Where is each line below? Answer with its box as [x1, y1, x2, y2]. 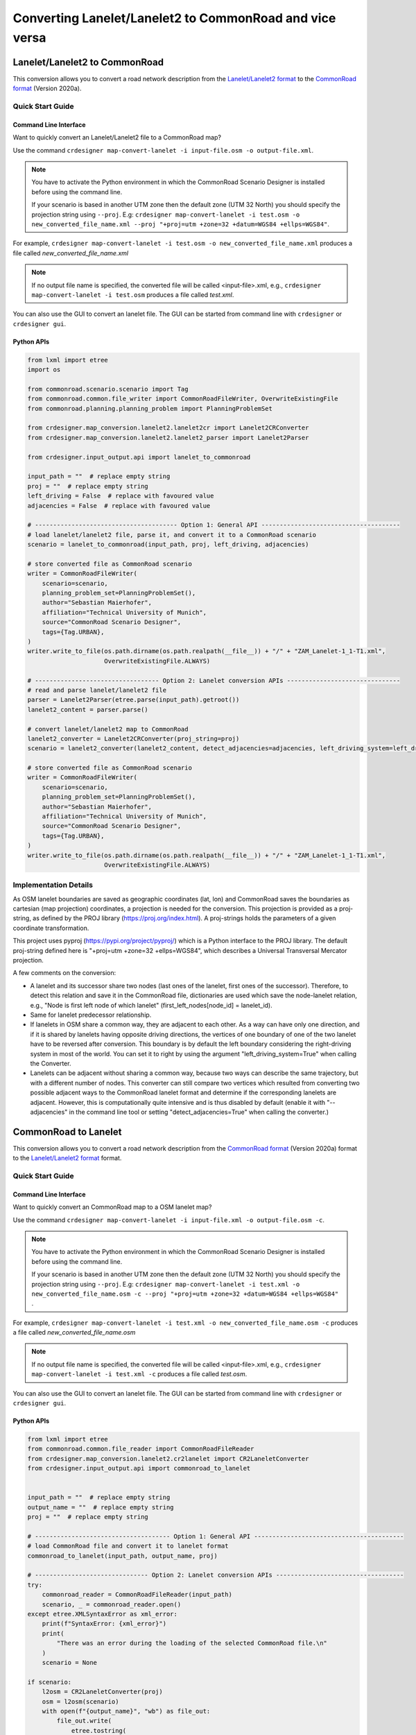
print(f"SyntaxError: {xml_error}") [42, 1620, 166, 1627]
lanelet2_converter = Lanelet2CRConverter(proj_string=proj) [27, 734, 240, 743]
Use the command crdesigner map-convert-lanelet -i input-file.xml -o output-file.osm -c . [12, 1215, 325, 1224]
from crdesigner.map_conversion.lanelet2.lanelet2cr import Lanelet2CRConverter [27, 424, 309, 432]
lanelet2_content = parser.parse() [27, 705, 148, 713]
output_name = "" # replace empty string [27, 1503, 174, 1511]
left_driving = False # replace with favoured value [27, 492, 214, 500]
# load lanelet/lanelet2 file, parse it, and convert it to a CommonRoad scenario [27, 531, 317, 539]
